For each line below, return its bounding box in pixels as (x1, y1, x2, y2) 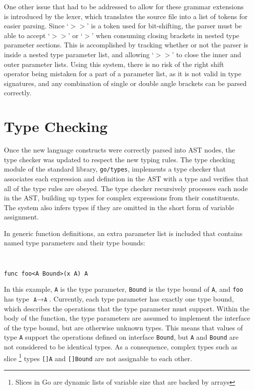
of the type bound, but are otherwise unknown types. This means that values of (4, 322, 243, 332)
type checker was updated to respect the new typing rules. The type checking (4, 154, 235, 164)
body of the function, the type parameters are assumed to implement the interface (4, 313, 250, 323)
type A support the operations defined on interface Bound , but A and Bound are (4, 332, 239, 342)
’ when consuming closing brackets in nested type (91, 30, 239, 40)
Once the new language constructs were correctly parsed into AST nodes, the (4, 145, 235, 155)
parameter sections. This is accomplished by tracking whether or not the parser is (4, 40, 249, 50)
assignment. (4, 212, 39, 222)
